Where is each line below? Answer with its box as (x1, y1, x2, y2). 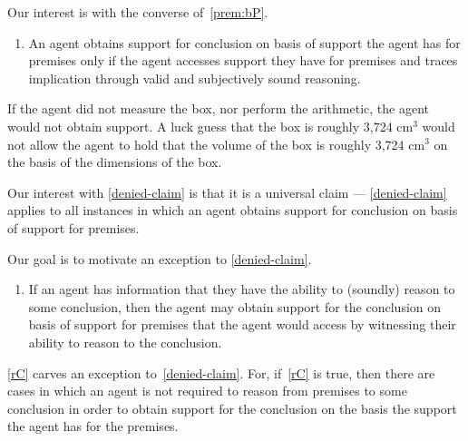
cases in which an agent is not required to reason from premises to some (7, 381, 407, 400)
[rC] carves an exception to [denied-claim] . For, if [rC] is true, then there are (7, 363, 435, 382)
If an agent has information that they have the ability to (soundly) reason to (28, 279, 455, 299)
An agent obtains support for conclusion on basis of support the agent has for (28, 33, 461, 52)
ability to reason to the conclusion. (28, 332, 222, 351)
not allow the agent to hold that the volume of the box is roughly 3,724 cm (7, 134, 425, 153)
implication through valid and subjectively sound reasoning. (28, 68, 361, 87)
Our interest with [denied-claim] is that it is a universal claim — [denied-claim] (7, 182, 447, 201)
